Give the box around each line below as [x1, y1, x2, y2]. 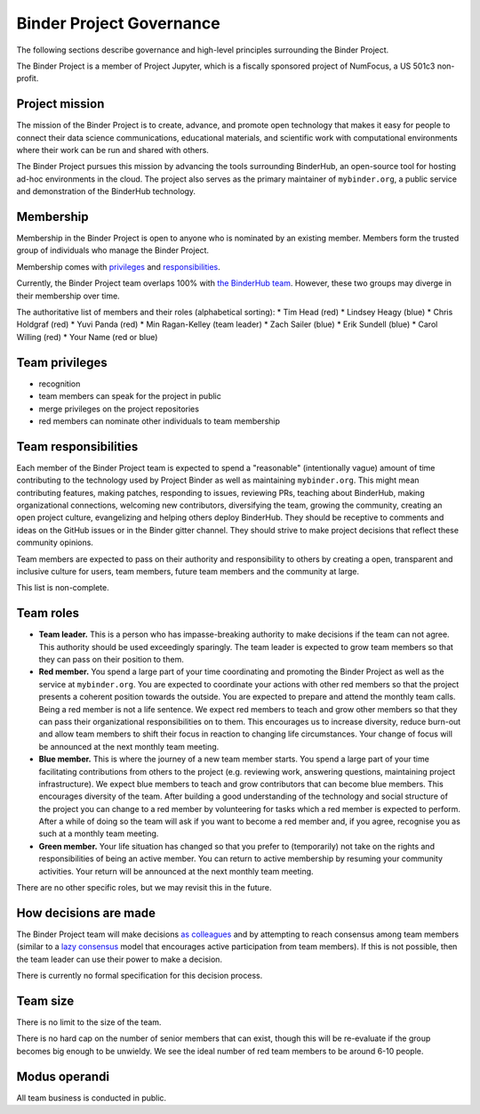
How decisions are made [16, 905, 156, 921]
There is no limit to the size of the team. [16, 1017, 162, 1028]
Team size [16, 993, 75, 1008]
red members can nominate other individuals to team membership [38, 415, 280, 427]
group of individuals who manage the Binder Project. [16, 245, 209, 256]
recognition [38, 378, 81, 389]
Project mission [16, 96, 105, 111]
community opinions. [16, 537, 93, 548]
